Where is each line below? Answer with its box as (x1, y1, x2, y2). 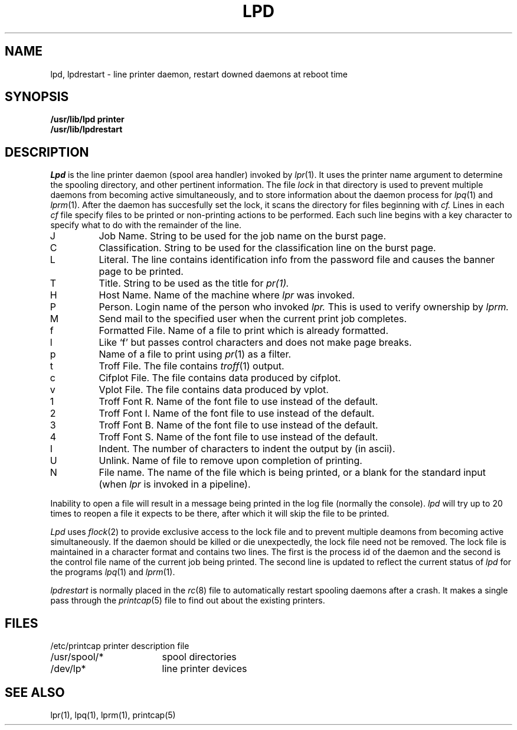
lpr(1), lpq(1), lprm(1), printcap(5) (50, 709, 176, 720)
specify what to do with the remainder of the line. (50, 220, 241, 231)
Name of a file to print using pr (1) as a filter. (99, 348, 292, 361)
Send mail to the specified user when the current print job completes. (99, 313, 407, 325)
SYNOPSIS (5, 89, 69, 105)
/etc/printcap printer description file (50, 641, 189, 651)
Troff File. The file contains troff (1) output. (99, 360, 284, 372)
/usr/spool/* (50, 651, 104, 663)
